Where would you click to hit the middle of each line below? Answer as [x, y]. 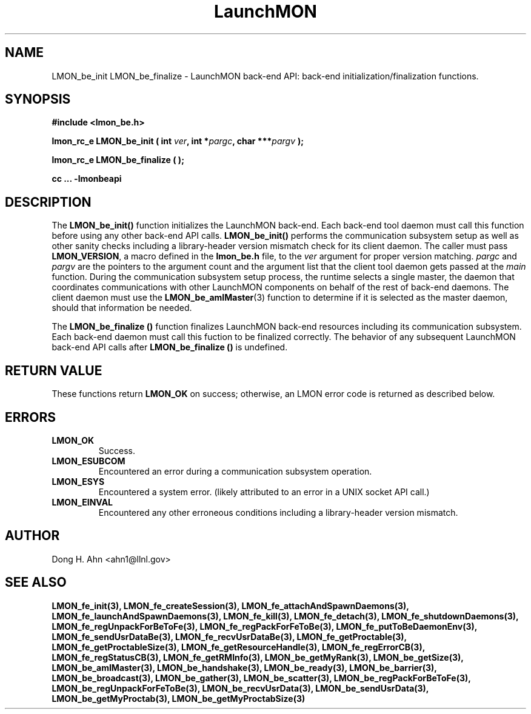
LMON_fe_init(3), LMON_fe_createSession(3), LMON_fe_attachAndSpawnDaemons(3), [230, 606]
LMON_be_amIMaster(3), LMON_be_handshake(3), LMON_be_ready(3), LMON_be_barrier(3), [244, 667]
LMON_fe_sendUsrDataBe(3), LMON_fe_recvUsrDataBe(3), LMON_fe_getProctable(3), [229, 636]
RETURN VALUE [54, 370]
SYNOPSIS [38, 99]
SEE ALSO [36, 582]
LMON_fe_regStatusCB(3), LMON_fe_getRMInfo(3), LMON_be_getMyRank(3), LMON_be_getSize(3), [258, 657]
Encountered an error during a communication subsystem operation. [235, 471]
